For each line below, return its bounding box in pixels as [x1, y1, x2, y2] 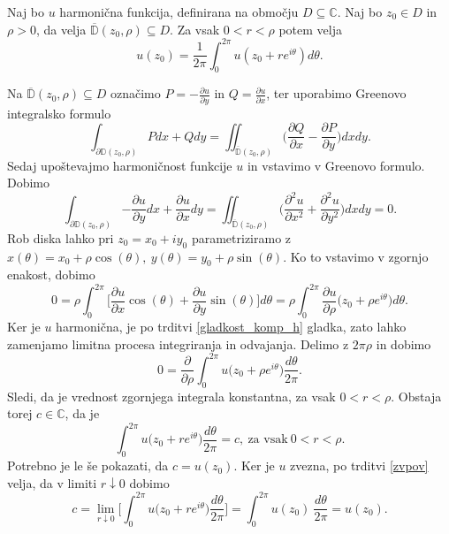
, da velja [35, 19, 87, 38]
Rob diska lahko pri [7, 228, 114, 247]
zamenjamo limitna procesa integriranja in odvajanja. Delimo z [7, 334, 349, 353]
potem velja [278, 19, 342, 38]
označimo [110, 84, 161, 103]
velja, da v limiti [7, 473, 97, 492]
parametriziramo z [191, 228, 292, 247]
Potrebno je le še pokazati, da [7, 456, 169, 475]
